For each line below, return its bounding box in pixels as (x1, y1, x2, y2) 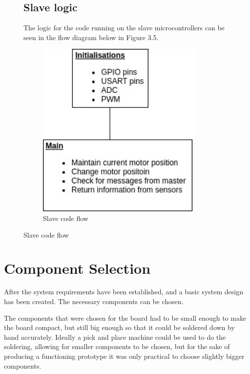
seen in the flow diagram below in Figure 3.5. (23, 32, 159, 42)
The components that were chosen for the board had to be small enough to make (4, 312, 247, 323)
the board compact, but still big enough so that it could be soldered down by (4, 322, 235, 332)
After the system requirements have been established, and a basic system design (4, 286, 243, 297)
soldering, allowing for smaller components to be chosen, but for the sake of (4, 341, 230, 352)
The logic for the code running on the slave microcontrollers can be (23, 22, 225, 33)
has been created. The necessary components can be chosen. (4, 296, 184, 306)
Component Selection (4, 258, 151, 278)
